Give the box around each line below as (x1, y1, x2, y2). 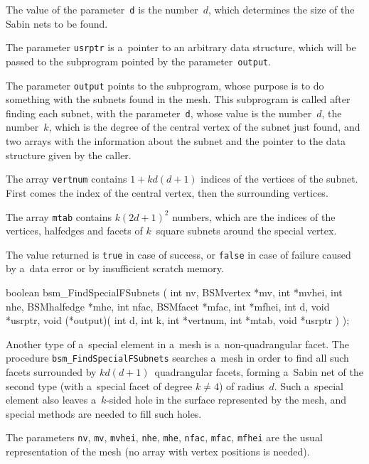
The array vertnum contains (6, 171, 127, 186)
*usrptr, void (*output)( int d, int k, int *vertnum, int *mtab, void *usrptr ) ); (6, 313, 350, 328)
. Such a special (274, 378, 344, 393)
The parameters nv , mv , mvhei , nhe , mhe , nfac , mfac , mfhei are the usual (6, 430, 323, 445)
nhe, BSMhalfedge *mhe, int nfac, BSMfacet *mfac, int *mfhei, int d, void (6, 298, 330, 313)
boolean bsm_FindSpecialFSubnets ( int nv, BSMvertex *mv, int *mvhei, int (6, 285, 343, 299)
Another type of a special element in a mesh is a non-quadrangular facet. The (6, 336, 349, 351)
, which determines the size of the (208, 2, 355, 16)
